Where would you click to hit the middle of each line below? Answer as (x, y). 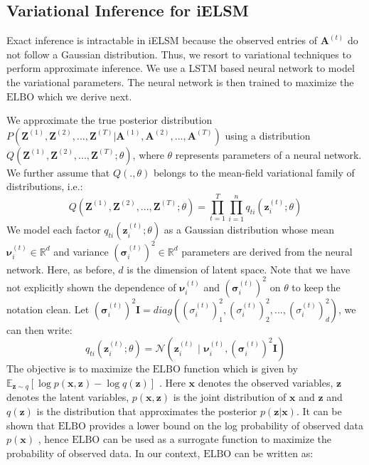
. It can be (319, 411)
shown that (31, 425)
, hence (53, 439)
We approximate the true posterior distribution (109, 120)
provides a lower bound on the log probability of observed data (226, 425)
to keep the (316, 287)
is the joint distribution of (230, 397)
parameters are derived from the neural (267, 251)
